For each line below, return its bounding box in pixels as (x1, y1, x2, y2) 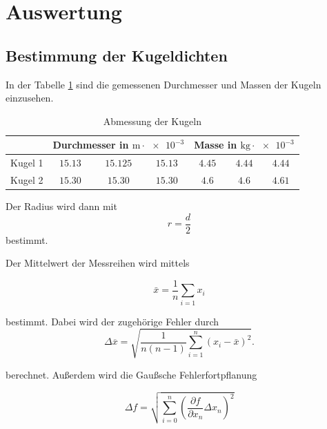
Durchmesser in (52, 137, 129, 152)
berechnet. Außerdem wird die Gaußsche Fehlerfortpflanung (6, 367, 257, 381)
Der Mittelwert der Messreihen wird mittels (6, 256, 190, 270)
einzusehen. (6, 90, 54, 105)
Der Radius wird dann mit (6, 199, 117, 213)
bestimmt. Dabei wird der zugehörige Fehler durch (6, 314, 219, 328)
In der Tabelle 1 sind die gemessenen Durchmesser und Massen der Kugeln (6, 77, 321, 91)
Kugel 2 (10, 173, 43, 187)
